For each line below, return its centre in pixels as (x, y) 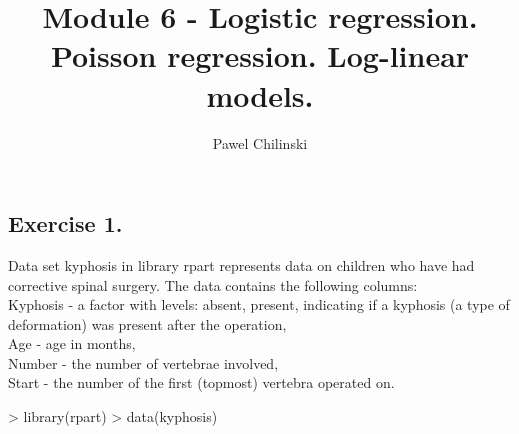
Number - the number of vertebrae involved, (143, 362)
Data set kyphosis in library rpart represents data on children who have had (241, 264)
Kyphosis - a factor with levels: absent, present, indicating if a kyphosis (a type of (259, 304)
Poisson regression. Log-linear (260, 55)
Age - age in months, (72, 343)
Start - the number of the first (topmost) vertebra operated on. (201, 382)
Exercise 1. (65, 223)
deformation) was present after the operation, (147, 323)
